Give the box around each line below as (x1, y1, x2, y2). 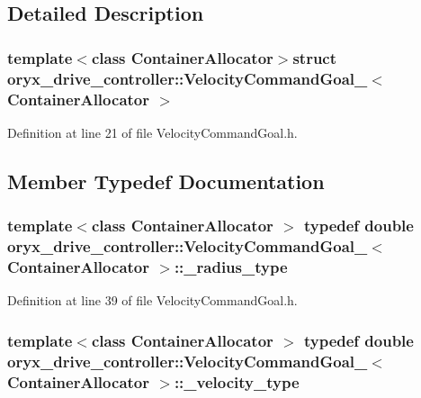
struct (292, 46, 337, 68)
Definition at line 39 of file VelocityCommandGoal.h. (7, 291, 298, 310)
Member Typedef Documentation (7, 167, 325, 194)
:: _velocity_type (174, 370, 300, 393)
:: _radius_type (174, 255, 288, 277)
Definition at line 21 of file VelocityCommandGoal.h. (7, 122, 298, 141)
